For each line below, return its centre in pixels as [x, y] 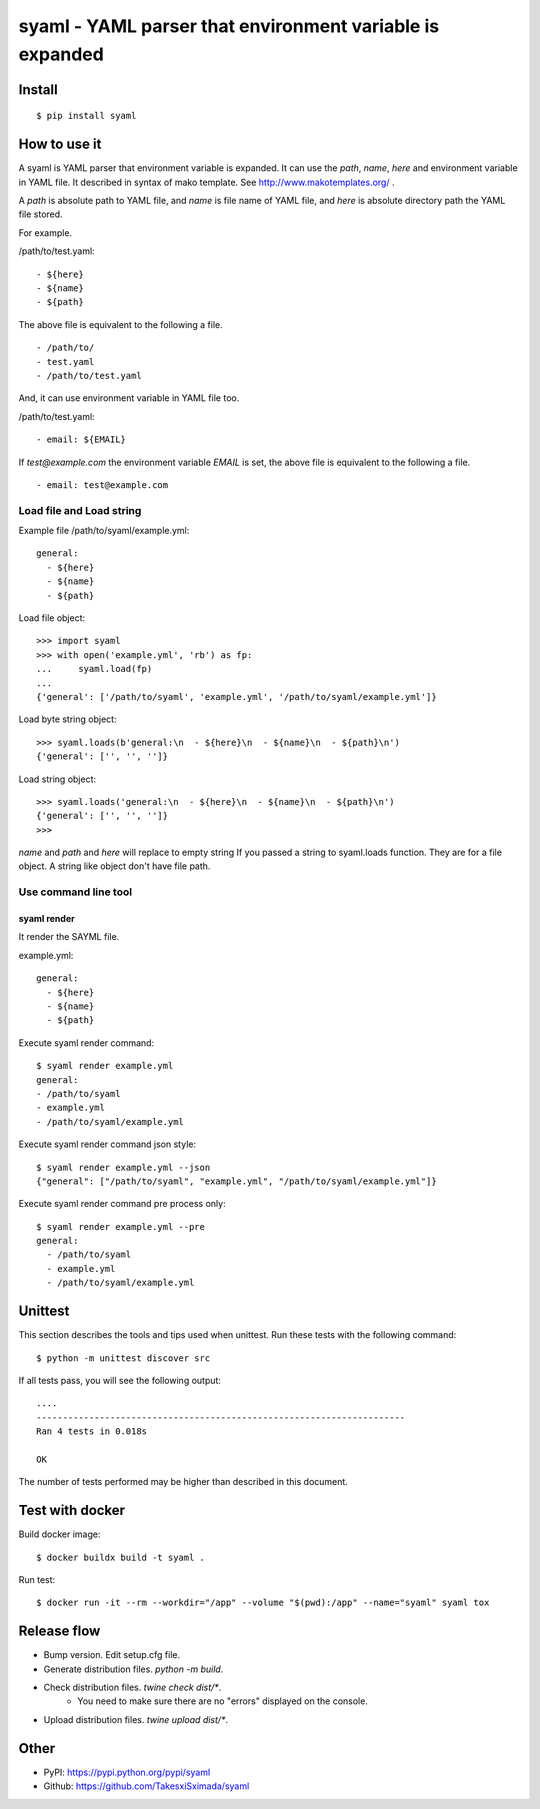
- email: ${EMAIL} [81, 439]
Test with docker [71, 1510]
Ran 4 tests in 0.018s [92, 1431]
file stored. [41, 214]
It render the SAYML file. [69, 937]
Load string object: [57, 779]
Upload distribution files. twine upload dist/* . [136, 1719]
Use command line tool [75, 892]
